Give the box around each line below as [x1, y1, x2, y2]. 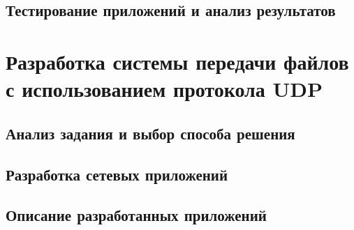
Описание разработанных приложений [6, 204, 267, 226]
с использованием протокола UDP [6, 75, 323, 103]
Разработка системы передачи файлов [6, 47, 349, 75]
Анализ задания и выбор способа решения [6, 122, 295, 144]
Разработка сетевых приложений [6, 163, 228, 185]
